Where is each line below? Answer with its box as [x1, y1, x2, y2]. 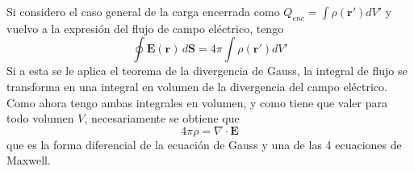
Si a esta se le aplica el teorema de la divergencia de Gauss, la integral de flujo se [6, 62, 408, 79]
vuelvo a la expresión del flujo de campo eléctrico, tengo [6, 19, 284, 36]
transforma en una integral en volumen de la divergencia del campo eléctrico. [6, 77, 387, 94]
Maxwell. [6, 152, 51, 169]
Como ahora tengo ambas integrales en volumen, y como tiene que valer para [6, 94, 387, 111]
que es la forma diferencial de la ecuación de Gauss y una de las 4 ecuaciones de [6, 136, 402, 152]
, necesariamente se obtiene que [84, 110, 240, 127]
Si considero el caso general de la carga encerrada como [6, 3, 280, 19]
